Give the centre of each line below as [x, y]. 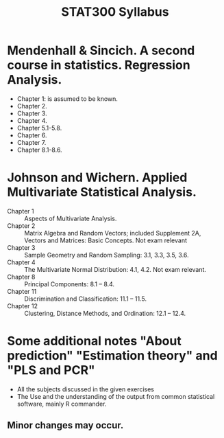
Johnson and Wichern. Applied [97, 177]
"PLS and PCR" [51, 370]
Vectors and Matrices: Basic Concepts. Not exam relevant [105, 240]
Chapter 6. [32, 135]
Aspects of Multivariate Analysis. [71, 218]
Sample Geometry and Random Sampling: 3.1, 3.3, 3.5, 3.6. [107, 255]
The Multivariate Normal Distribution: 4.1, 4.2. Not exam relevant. [115, 269]
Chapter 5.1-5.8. [39, 128]
